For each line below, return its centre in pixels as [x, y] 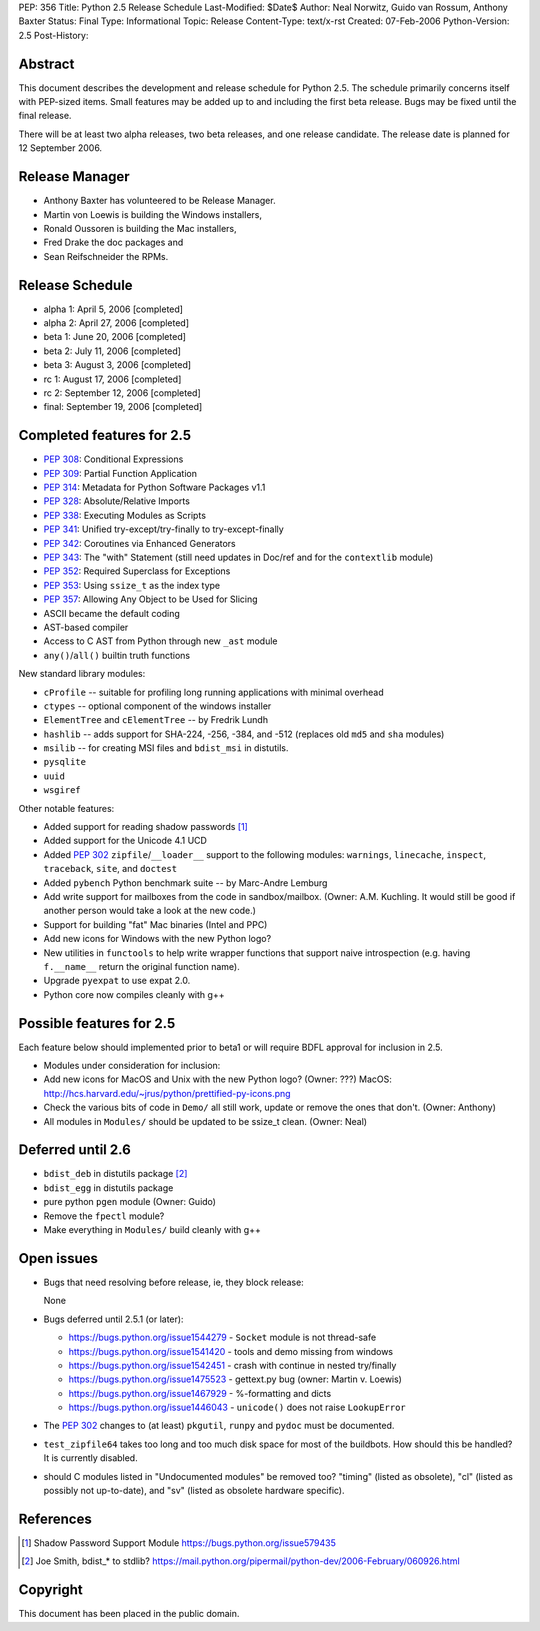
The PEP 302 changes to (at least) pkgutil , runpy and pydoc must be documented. [219, 1426]
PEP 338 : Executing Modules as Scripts [125, 515]
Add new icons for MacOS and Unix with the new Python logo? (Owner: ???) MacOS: [217, 1079]
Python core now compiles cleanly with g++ [134, 994]
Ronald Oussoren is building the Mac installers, [140, 228]
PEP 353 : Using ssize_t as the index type [132, 585]
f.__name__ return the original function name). [141, 966]
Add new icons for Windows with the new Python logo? [157, 939]
